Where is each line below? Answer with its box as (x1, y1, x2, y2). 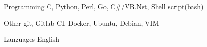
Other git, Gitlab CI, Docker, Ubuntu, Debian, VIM (4, 17, 159, 28)
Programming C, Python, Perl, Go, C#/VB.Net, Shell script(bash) (4, 1, 204, 11)
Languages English (4, 34, 60, 44)
